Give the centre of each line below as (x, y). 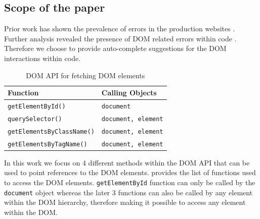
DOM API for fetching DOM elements (85, 75)
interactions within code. (42, 58)
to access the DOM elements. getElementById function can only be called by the (130, 182)
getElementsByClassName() (51, 131)
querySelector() (35, 119)
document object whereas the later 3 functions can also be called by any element (128, 192)
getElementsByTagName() (48, 144)
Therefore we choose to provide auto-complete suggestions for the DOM (115, 48)
